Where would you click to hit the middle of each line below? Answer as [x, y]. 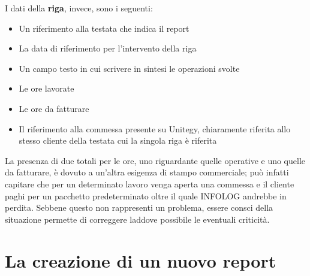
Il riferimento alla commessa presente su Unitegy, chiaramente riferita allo [155, 128]
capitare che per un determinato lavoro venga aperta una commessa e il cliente [150, 184]
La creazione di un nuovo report [141, 260]
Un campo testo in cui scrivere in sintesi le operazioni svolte [129, 68]
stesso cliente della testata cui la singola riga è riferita [118, 140]
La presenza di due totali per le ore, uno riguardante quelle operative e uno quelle [155, 160]
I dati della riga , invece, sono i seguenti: [79, 8]
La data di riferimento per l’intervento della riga [108, 48]
